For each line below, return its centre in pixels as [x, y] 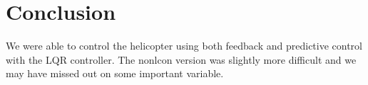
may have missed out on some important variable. [115, 73]
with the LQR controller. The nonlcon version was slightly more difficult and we [181, 59]
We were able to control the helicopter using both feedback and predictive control [184, 46]
